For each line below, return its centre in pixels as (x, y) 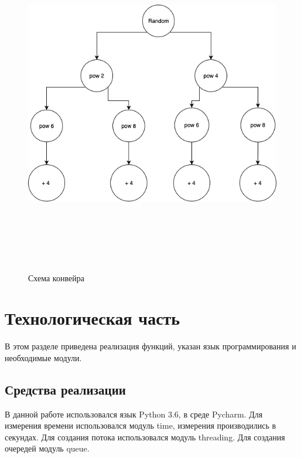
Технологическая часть (93, 318)
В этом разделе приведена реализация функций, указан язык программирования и (150, 346)
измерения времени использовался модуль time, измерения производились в (141, 425)
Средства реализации (65, 389)
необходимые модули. (43, 357)
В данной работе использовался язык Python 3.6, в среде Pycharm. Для (134, 414)
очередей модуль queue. (47, 448)
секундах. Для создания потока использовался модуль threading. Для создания (145, 437)
